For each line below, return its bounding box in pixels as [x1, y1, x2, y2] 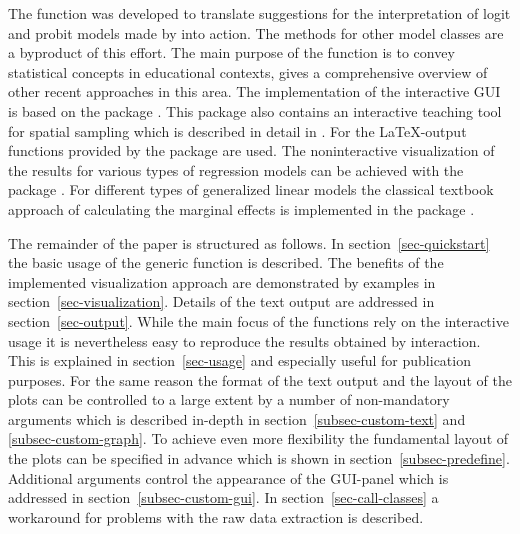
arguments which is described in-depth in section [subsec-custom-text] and [8, 408, 466, 429]
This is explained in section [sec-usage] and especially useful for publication [8, 350, 471, 371]
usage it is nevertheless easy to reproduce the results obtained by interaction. [8, 330, 481, 351]
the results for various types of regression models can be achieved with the [8, 159, 464, 180]
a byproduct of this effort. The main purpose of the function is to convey [8, 42, 455, 63]
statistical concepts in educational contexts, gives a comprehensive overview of [8, 61, 488, 82]
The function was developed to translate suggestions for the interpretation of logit [8, 3, 511, 23]
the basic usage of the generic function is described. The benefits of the [8, 252, 444, 273]
